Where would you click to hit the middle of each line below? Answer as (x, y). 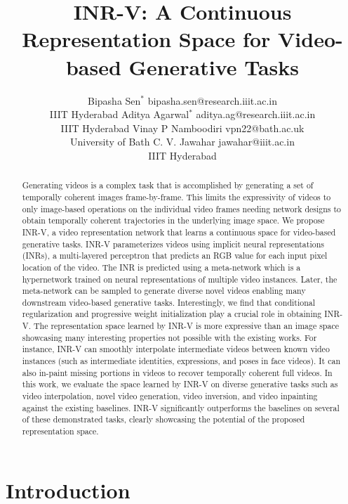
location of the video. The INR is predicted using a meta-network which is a (161, 267)
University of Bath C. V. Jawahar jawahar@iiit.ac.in (182, 142)
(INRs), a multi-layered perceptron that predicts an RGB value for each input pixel (175, 256)
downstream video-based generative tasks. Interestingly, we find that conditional (169, 302)
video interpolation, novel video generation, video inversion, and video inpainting (170, 396)
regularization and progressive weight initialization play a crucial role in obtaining (172, 314)
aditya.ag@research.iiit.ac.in (256, 114)
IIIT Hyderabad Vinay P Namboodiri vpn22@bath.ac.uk (182, 128)
